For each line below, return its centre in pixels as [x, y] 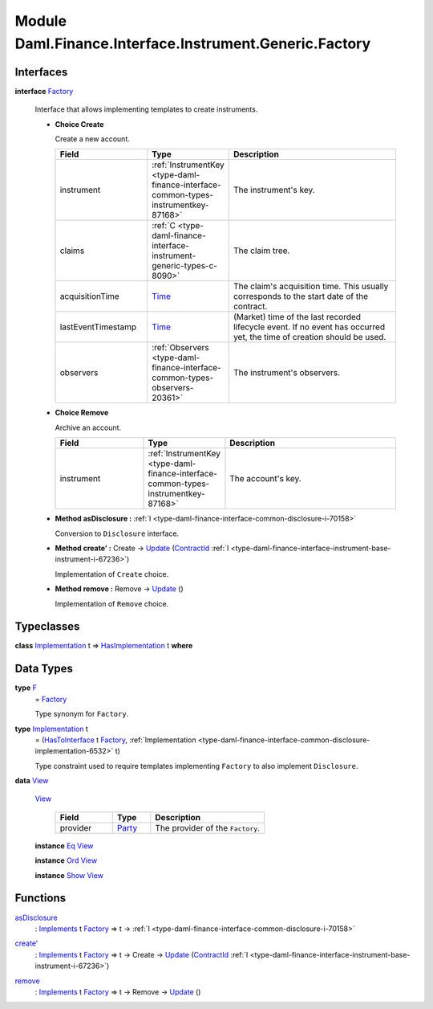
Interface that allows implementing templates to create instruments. [146, 109]
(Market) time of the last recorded [297, 317]
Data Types [44, 669]
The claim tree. [261, 251]
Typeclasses [47, 627]
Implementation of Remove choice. [112, 603]
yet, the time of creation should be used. [310, 337]
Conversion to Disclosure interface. [117, 533]
